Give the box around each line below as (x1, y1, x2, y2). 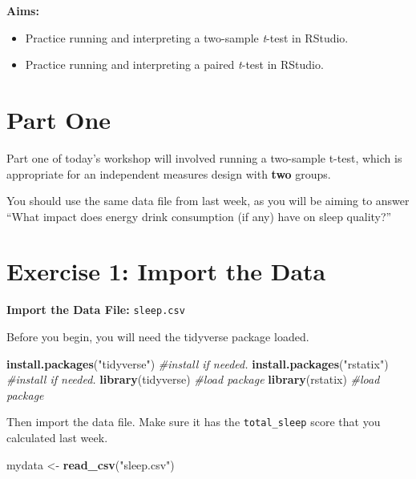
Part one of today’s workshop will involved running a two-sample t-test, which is (6, 149, 402, 166)
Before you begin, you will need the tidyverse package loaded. (6, 328, 309, 345)
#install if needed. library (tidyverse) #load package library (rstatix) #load (6, 371, 380, 388)
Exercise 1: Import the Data (6, 255, 326, 288)
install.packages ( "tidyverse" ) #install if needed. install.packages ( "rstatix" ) (6, 355, 389, 372)
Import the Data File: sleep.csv (6, 301, 185, 318)
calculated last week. (6, 429, 108, 446)
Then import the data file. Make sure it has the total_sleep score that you (6, 413, 381, 430)
